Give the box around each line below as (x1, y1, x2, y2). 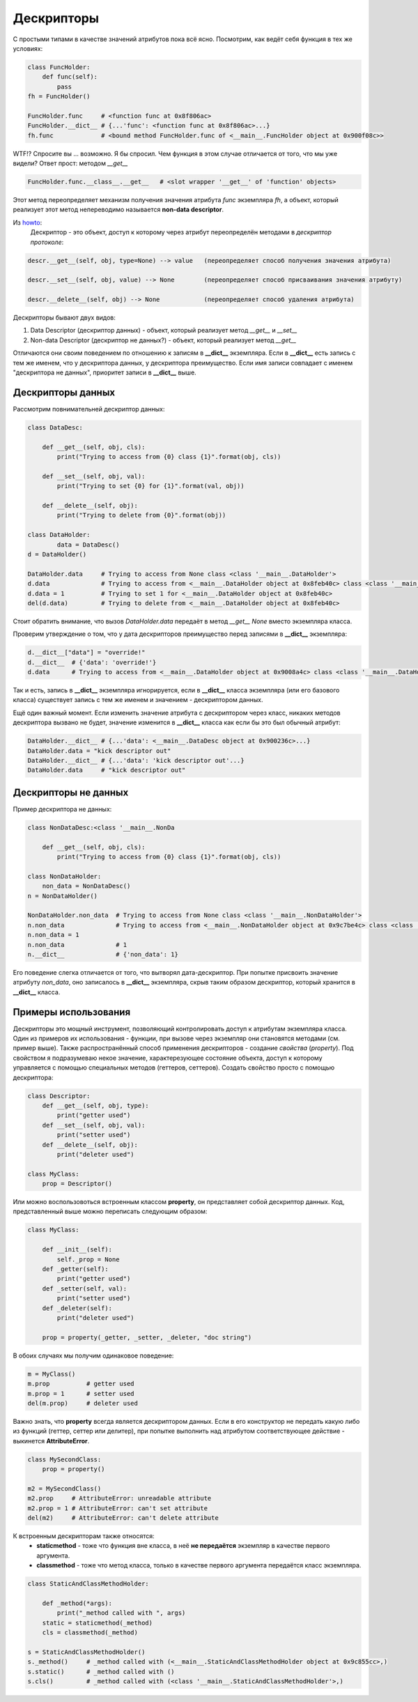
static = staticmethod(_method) (42, 1618, 153, 1627)
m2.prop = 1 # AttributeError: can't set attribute (27, 1504, 208, 1512)
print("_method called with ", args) (56, 1609, 186, 1617)
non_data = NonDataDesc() (42, 882, 131, 890)
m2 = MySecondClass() (27, 1484, 102, 1492)
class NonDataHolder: (27, 872, 102, 880)
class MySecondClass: (27, 1455, 102, 1464)
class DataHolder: (27, 531, 91, 539)
